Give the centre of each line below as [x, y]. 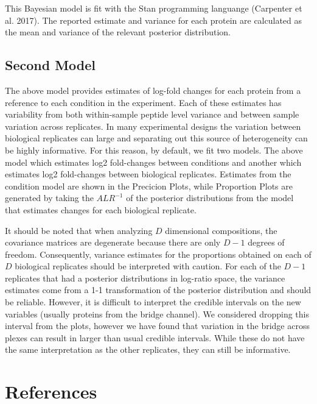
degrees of [266, 242]
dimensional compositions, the [221, 230]
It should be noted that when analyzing [79, 230]
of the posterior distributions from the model [210, 198]
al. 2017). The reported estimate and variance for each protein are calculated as [154, 20]
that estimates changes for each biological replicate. [101, 209]
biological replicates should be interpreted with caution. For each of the [148, 266]
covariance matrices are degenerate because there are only [113, 242]
